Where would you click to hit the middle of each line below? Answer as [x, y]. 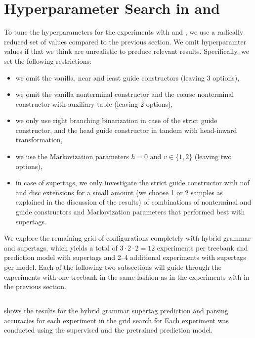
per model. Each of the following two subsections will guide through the [113, 267]
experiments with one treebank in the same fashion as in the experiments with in [127, 276]
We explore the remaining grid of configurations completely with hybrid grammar [127, 238]
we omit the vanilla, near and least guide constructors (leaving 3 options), [127, 77]
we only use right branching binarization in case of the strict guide [116, 120]
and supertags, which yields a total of [61, 247]
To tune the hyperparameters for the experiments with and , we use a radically [124, 32]
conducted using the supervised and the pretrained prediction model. [108, 330]
